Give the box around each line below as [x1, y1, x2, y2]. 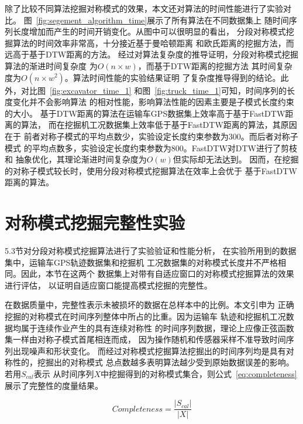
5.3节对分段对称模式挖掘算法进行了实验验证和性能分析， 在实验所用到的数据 [5, 245, 297, 257]
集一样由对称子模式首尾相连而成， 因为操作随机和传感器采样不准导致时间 [5, 333, 286, 345]
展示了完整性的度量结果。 [5, 379, 103, 391]
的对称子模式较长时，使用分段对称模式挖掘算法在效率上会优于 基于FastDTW [5, 164, 297, 177]
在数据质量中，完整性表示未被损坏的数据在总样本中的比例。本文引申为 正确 [5, 299, 294, 311]
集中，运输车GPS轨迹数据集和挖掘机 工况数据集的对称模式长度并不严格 [5, 256, 278, 268]
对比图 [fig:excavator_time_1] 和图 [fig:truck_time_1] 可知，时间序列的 [20, 84, 287, 96]
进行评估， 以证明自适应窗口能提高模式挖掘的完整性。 [5, 279, 212, 291]
